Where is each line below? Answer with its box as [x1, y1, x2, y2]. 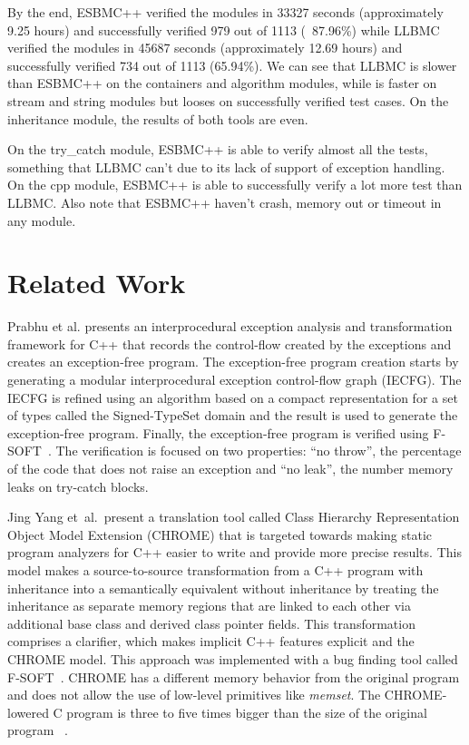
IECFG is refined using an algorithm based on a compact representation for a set [7, 387, 458, 407]
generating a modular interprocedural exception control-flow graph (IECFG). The [7, 370, 462, 389]
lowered [7, 702, 49, 721]
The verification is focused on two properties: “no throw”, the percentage [55, 441, 462, 460]
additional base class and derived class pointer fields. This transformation [7, 613, 415, 632]
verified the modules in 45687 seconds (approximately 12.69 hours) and [7, 38, 403, 57]
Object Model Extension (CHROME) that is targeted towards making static [7, 524, 433, 544]
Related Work [7, 264, 186, 301]
